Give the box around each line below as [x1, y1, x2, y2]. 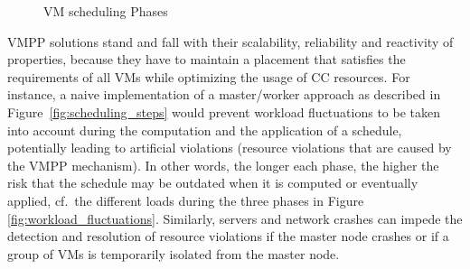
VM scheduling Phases [43, 2, 168, 20]
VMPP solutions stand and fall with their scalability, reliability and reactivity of [7, 32, 454, 51]
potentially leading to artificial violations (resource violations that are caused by [7, 138, 452, 157]
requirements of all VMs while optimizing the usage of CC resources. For [7, 67, 410, 86]
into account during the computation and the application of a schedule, [7, 120, 402, 139]
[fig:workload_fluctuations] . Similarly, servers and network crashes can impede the [7, 209, 463, 227]
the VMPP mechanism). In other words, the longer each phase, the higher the [7, 155, 439, 174]
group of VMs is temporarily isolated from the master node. [7, 244, 340, 263]
